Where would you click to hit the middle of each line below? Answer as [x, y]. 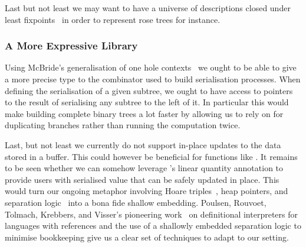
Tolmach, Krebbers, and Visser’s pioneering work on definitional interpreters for [151, 214]
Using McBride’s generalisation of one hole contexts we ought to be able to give [151, 67]
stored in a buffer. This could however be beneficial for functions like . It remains [151, 156]
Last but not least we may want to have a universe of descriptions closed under [148, 8]
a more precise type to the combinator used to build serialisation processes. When [153, 79]
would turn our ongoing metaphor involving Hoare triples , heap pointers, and [147, 191]
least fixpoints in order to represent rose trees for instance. [113, 19]
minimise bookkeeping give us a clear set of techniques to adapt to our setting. [147, 237]
